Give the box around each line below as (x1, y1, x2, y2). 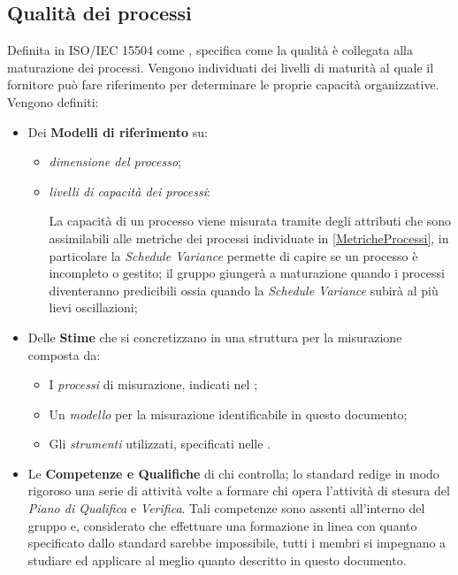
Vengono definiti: (7, 92, 99, 111)
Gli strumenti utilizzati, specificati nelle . (49, 434, 271, 453)
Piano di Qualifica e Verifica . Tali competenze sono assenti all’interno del (27, 499, 425, 517)
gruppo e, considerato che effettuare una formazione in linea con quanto (27, 516, 417, 534)
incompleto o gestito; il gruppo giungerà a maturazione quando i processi (49, 264, 445, 282)
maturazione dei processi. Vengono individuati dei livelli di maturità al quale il (7, 57, 434, 76)
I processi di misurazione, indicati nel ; (49, 375, 258, 394)
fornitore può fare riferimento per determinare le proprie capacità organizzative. (7, 75, 439, 94)
